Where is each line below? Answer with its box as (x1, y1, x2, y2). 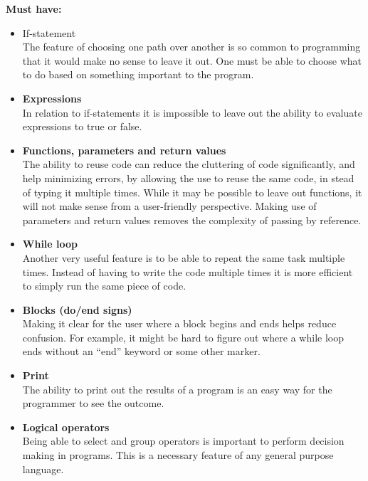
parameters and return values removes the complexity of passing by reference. (22, 212, 362, 227)
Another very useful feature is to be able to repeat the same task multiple (22, 250, 345, 265)
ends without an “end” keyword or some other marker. (22, 344, 261, 359)
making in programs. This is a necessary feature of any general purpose (22, 448, 334, 462)
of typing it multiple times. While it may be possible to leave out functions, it (22, 184, 362, 199)
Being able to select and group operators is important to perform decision (22, 433, 345, 448)
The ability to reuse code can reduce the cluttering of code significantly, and (22, 157, 355, 171)
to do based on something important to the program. (22, 67, 254, 82)
